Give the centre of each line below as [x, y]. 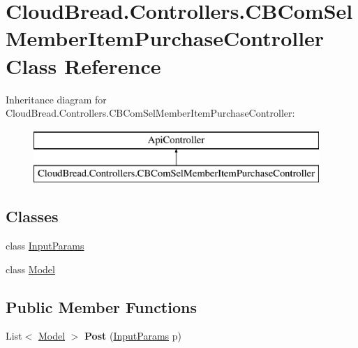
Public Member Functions [101, 306]
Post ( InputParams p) [133, 336]
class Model [30, 269]
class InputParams [45, 246]
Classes [32, 216]
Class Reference [83, 65]
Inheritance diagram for [56, 99]
